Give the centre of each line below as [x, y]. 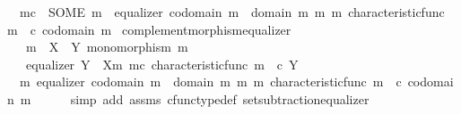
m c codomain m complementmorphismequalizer [149, 29]
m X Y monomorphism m [107, 47]
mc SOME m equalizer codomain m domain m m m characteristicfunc [232, 12]
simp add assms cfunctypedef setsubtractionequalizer [220, 98]
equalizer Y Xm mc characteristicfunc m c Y [162, 64]
